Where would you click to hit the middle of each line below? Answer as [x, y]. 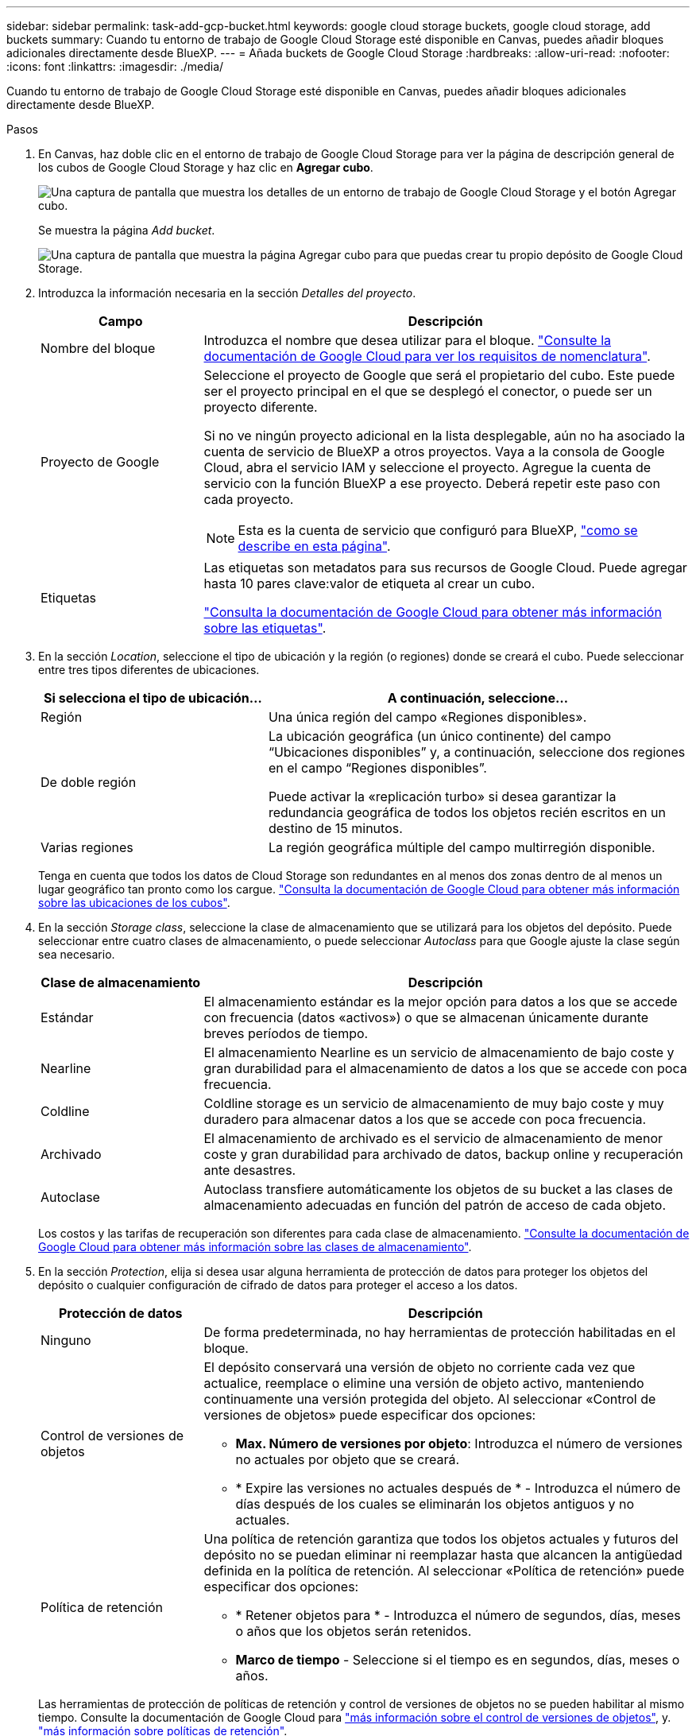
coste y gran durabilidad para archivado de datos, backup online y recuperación [443, 1154]
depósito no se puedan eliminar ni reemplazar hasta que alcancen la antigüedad [443, 1555]
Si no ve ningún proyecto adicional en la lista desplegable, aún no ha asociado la [445, 436]
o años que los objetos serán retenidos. [354, 1631]
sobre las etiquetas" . [265, 628]
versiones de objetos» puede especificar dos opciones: [370, 1415]
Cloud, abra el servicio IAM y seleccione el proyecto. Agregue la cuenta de [427, 467]
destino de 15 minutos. [335, 828]
